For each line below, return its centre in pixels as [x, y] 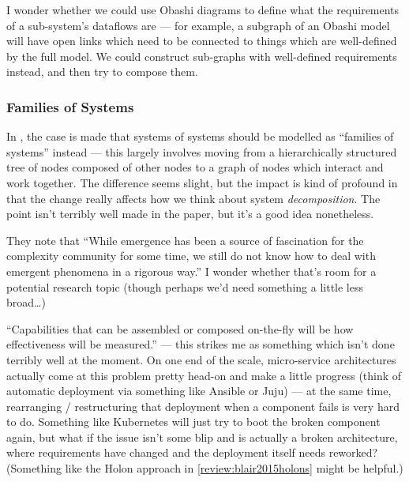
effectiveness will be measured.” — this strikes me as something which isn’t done [201, 344]
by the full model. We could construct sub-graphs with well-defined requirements [202, 56]
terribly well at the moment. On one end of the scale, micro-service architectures [201, 359]
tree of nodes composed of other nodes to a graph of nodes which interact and [195, 167]
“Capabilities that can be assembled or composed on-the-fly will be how [180, 328]
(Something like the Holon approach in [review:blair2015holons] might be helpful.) [205, 468]
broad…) [26, 302]
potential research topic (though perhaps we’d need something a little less [185, 286]
